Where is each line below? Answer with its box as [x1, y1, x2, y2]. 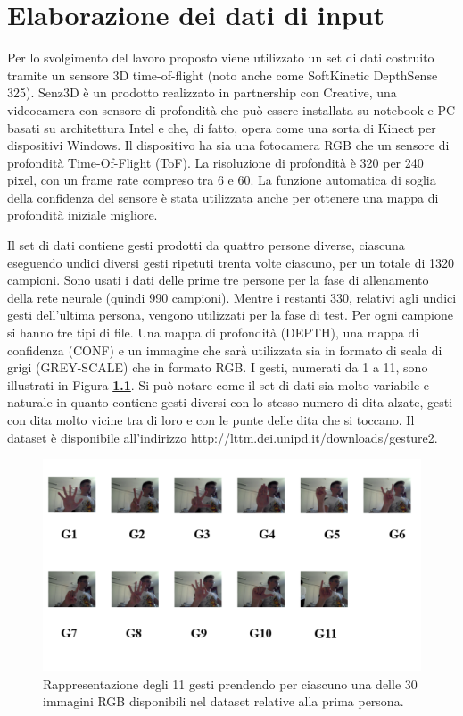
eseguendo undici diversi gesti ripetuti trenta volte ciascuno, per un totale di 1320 [7, 253, 454, 271]
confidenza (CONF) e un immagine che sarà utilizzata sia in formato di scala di [7, 340, 442, 359]
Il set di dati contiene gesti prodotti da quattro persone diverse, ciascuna [7, 236, 405, 254]
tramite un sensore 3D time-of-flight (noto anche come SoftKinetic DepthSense [7, 65, 438, 84]
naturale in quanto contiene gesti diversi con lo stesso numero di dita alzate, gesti [7, 393, 453, 412]
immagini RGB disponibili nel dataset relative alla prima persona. [43, 692, 404, 711]
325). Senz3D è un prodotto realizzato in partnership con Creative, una [7, 83, 397, 102]
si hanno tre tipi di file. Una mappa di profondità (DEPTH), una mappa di [7, 323, 419, 342]
